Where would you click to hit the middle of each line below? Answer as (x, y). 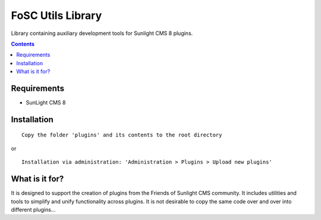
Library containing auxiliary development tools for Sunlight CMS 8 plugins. (102, 33)
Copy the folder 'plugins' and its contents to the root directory (122, 135)
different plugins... (33, 209)
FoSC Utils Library (56, 15)
